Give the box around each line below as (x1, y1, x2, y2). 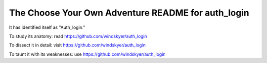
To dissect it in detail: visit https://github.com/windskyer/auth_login (9, 42, 146, 48)
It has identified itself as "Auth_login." (9, 24, 86, 30)
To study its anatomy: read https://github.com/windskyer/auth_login (9, 33, 147, 39)
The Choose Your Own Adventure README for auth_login (9, 7, 249, 18)
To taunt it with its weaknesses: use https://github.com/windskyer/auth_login (9, 51, 166, 57)
